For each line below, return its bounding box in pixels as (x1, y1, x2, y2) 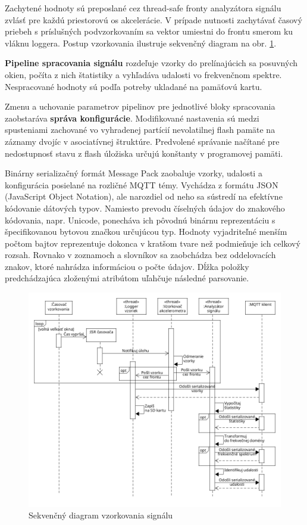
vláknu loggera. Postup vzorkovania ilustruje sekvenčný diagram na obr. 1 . (5, 36, 277, 49)
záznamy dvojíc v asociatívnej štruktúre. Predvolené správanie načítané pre (5, 135, 280, 147)
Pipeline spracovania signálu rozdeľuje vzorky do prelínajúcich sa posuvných (5, 57, 297, 69)
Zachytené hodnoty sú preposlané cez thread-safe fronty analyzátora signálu (5, 2, 281, 14)
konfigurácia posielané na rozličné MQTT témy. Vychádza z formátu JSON (5, 178, 278, 191)
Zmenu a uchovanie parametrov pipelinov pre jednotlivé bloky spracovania (5, 100, 275, 113)
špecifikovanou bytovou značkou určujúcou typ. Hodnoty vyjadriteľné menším (5, 225, 287, 238)
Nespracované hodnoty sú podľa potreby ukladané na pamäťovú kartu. (5, 80, 262, 92)
